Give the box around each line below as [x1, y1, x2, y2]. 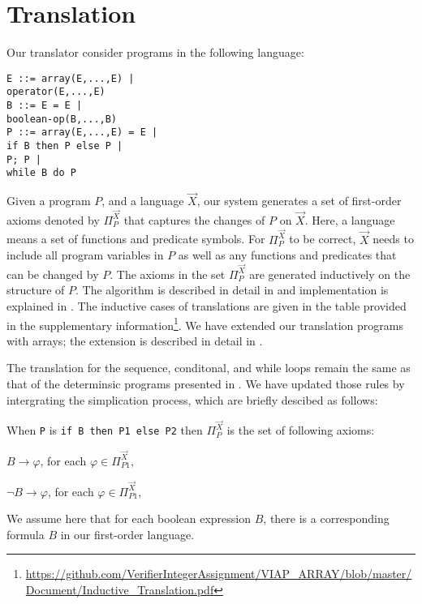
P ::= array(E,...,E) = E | [6, 126, 158, 139]
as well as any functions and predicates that [178, 246, 397, 263]
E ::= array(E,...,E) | [6, 72, 135, 84]
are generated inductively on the [249, 265, 411, 282]
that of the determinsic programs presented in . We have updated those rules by [6, 375, 405, 392]
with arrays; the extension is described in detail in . [6, 332, 263, 349]
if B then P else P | [6, 140, 123, 152]
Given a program [6, 192, 91, 209]
